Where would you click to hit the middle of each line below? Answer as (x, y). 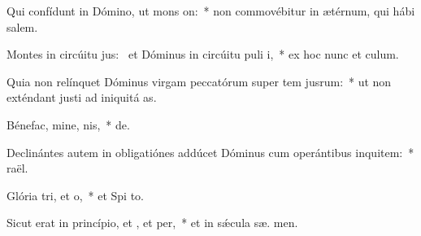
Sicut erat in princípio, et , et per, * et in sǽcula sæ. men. (152, 223)
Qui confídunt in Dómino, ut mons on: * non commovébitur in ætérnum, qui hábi (211, 11)
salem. (22, 26)
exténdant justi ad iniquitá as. (82, 97)
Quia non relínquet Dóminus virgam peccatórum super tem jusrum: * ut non (199, 81)
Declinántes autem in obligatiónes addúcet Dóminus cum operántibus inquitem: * (210, 152)
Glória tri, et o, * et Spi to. (75, 195)
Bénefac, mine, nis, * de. (68, 124)
